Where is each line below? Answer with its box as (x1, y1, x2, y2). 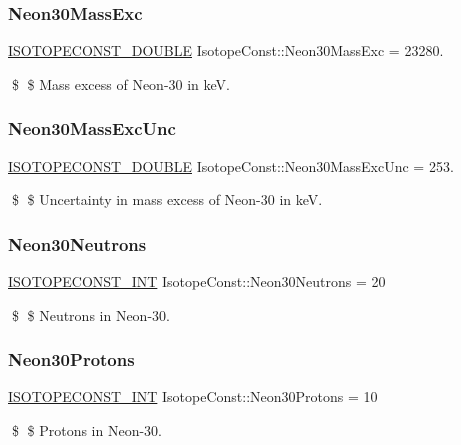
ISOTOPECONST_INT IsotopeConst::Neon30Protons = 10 (8, 386, 378, 407)
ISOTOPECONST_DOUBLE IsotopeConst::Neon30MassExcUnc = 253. (8, 155, 454, 176)
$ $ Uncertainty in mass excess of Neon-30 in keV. (11, 189, 323, 210)
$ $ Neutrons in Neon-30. (11, 304, 170, 325)
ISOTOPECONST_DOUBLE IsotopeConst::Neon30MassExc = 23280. (8, 40, 444, 61)
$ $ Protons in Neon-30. (11, 420, 162, 441)
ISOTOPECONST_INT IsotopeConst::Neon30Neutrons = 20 (8, 271, 386, 292)
